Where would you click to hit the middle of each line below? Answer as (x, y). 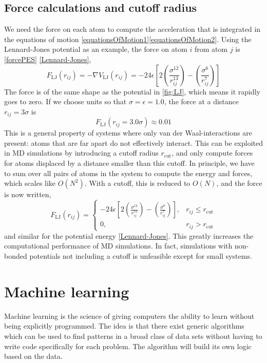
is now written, (28, 194)
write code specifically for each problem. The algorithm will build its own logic (128, 346)
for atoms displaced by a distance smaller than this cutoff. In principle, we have (129, 163)
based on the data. (33, 356)
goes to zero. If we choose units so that (65, 101)
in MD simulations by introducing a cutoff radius (81, 153)
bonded (16, 256)
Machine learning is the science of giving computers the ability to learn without (129, 316)
